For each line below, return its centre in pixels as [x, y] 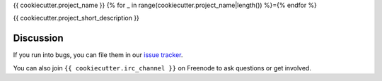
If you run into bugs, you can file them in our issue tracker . [98, 55]
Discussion [38, 38]
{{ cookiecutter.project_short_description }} [76, 18]
